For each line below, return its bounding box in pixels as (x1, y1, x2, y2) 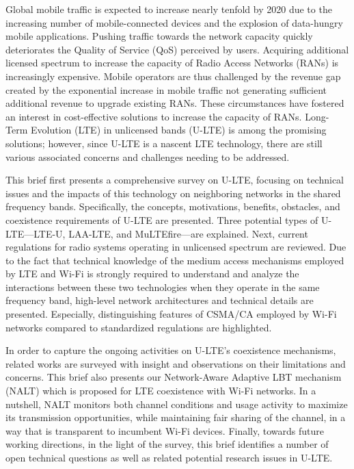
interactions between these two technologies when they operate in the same (5, 279, 320, 294)
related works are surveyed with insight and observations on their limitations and (5, 356, 346, 370)
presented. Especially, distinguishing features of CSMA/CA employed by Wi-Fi (5, 307, 337, 321)
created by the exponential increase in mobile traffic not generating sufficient (5, 82, 327, 97)
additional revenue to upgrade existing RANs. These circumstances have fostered (5, 96, 344, 110)
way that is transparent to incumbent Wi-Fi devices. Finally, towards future (5, 423, 324, 438)
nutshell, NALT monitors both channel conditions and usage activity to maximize (5, 396, 348, 411)
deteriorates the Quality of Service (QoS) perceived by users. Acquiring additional (5, 42, 349, 56)
